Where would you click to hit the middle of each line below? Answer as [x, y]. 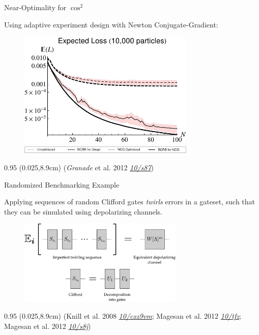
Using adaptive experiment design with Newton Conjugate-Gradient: [111, 24]
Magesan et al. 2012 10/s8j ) [48, 326]
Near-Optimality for [35, 7]
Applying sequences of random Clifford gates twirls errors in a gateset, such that [130, 202]
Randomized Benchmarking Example [62, 184]
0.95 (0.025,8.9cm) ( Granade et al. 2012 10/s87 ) [79, 167]
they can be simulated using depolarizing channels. [83, 211]
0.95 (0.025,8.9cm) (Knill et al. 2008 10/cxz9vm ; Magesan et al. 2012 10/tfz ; [123, 316]
